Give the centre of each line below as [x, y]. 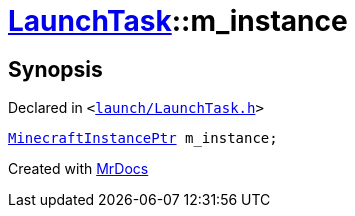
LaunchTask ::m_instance [178, 21]
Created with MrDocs [78, 169]
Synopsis [55, 69]
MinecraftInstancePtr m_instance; [143, 138]
